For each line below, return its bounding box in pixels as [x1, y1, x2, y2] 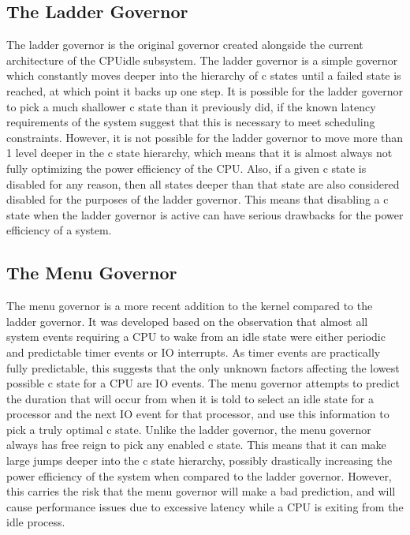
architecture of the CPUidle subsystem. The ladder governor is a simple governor [6, 51, 398, 68]
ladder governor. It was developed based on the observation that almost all [6, 312, 368, 329]
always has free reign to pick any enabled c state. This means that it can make [6, 436, 386, 453]
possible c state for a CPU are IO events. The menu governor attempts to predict [6, 375, 400, 391]
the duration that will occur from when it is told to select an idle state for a [6, 390, 374, 406]
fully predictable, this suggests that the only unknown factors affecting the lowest [6, 359, 400, 376]
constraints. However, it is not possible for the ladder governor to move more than [6, 129, 404, 145]
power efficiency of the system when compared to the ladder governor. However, [6, 467, 392, 484]
